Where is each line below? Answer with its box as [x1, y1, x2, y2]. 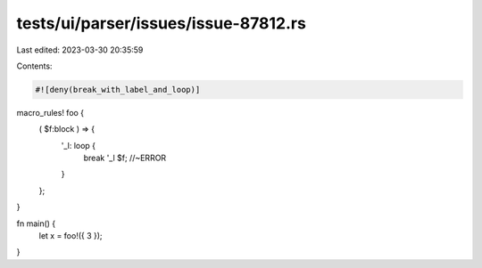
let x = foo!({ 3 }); [38, 231, 103, 241]
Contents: [16, 61, 53, 71]
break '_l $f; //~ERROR [83, 152, 167, 164]
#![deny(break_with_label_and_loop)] [35, 85, 201, 94]
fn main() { [16, 218, 56, 229]
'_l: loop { [61, 140, 96, 150]
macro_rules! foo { [16, 107, 85, 118]
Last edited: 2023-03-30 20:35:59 [16, 45, 144, 55]
